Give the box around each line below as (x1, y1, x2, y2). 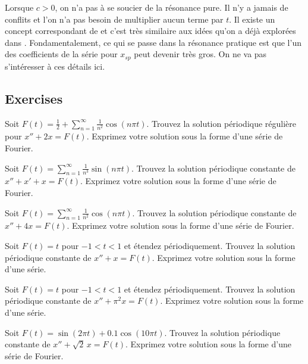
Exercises (5, 89, 63, 107)
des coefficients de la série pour (5, 48, 118, 60)
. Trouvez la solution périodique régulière (146, 117, 297, 129)
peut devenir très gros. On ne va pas (134, 48, 267, 60)
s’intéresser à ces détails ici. (5, 60, 105, 72)
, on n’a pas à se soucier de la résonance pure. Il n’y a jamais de (55, 1, 288, 13)
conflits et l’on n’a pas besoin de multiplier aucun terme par (5, 13, 224, 25)
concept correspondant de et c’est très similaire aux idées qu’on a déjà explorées (5, 24, 296, 37)
